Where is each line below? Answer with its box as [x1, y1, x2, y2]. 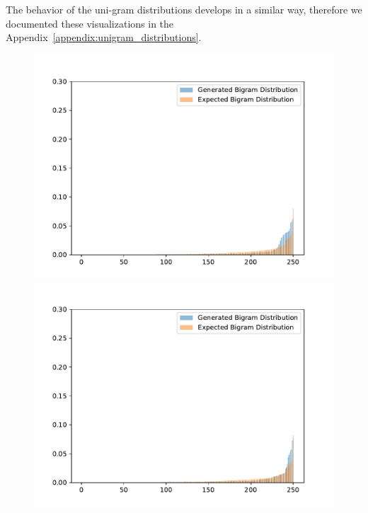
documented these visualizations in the [6, 16, 174, 30]
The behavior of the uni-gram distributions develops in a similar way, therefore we [6, 2, 362, 16]
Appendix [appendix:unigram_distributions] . [6, 30, 202, 45]
